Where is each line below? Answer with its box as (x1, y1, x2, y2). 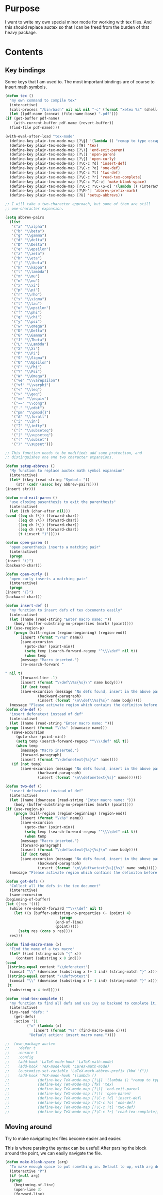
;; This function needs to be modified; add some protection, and (5, 451, 142, 455)
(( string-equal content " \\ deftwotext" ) (7, 974, 90, 979)
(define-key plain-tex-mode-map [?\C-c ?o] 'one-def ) (9, 166, 120, 171)
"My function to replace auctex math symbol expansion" (9, 469, 125, 473)
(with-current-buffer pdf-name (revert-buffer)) (14, 120, 114, 126)
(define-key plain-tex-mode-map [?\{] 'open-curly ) (9, 157, 116, 161)
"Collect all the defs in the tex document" (9, 883, 101, 888)
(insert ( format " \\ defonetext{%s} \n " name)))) (20, 757, 118, 762)
